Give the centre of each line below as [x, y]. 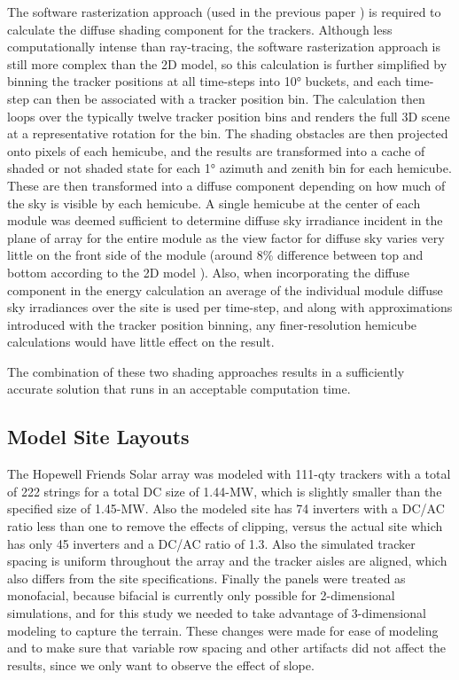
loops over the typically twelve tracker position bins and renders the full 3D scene [229, 116]
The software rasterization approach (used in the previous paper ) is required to [224, 12]
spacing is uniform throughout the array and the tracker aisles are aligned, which [227, 561]
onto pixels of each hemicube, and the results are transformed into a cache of [216, 150]
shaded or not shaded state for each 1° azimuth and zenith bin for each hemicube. [229, 168]
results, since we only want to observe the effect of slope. [161, 664]
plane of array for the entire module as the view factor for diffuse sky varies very [226, 237]
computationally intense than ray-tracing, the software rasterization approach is [224, 47]
